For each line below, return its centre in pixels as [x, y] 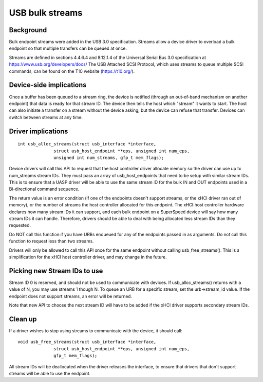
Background [28, 30]
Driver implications [38, 131]
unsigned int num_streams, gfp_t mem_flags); [109, 158]
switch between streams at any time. [46, 117]
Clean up [23, 319]
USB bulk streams [46, 13]
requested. [20, 225]
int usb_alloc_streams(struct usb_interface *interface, [87, 144]
